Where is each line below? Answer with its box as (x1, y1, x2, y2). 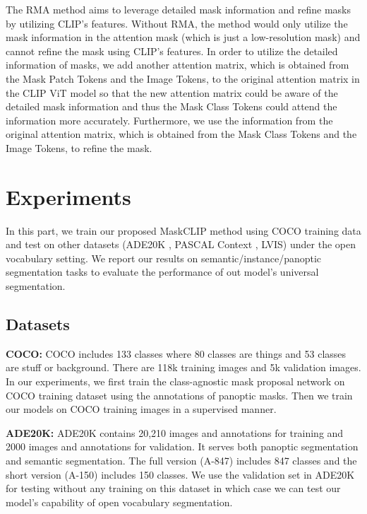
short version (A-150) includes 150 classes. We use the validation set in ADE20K (6, 467, 355, 481)
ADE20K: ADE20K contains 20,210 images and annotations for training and (6, 425, 344, 440)
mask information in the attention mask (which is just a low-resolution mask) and (6, 30, 361, 45)
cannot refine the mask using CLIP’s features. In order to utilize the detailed (6, 43, 338, 58)
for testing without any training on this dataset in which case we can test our (6, 481, 341, 496)
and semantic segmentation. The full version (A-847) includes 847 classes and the (6, 452, 357, 467)
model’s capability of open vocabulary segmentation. (6, 494, 233, 509)
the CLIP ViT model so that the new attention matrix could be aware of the (6, 85, 338, 100)
